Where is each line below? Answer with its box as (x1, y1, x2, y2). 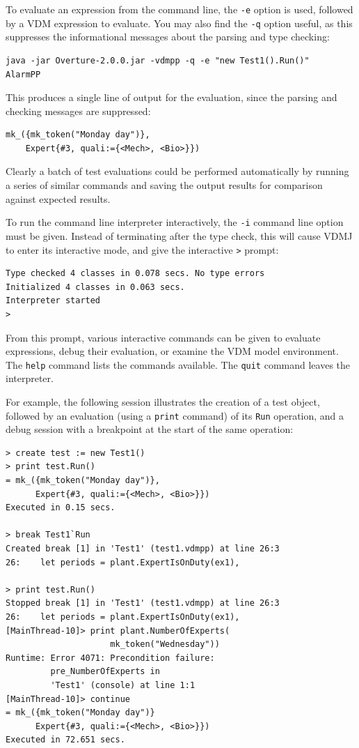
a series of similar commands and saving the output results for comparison (6, 178, 323, 192)
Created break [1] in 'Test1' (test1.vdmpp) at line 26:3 (6, 543, 280, 554)
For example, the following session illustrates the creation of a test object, (6, 394, 320, 409)
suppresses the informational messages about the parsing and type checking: (6, 29, 330, 44)
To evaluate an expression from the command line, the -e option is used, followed (6, 2, 353, 16)
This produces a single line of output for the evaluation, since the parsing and (6, 90, 337, 105)
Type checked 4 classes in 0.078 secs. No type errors (6, 268, 265, 279)
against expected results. (6, 191, 111, 206)
